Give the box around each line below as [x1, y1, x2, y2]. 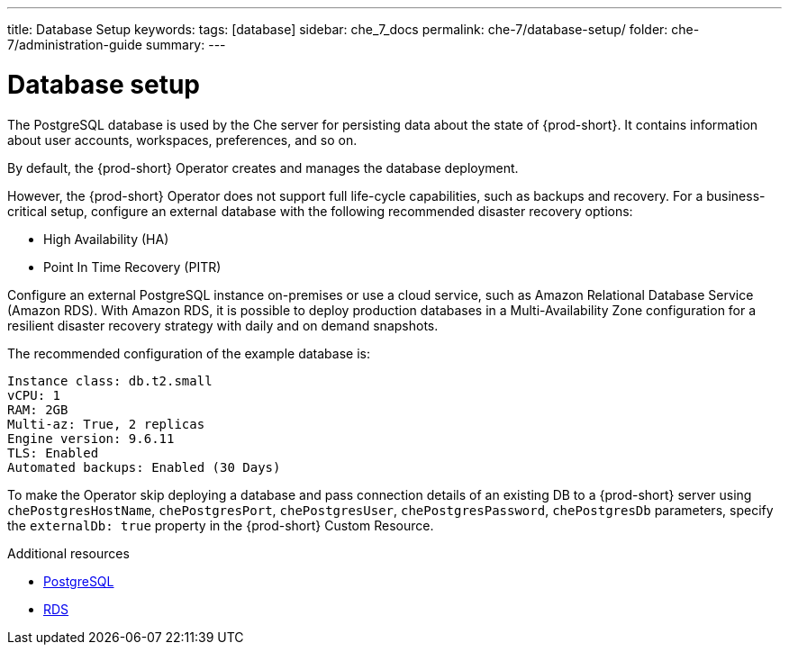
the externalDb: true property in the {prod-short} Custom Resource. [7, 517, 434, 533]
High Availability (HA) [43, 231, 169, 247]
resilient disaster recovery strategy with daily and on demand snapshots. [7, 317, 439, 333]
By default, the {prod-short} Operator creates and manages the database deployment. [7, 159, 519, 176]
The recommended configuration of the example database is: [7, 345, 370, 361]
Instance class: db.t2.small [7, 373, 213, 388]
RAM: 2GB [7, 402, 68, 417]
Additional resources [7, 545, 130, 561]
